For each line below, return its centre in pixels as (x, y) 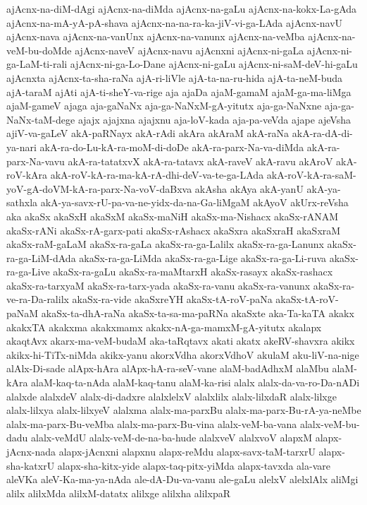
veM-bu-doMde (39, 50)
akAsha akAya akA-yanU (249, 188)
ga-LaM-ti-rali (37, 64)
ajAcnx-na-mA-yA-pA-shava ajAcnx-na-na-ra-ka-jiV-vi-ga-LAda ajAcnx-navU (175, 22)
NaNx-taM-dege (41, 119)
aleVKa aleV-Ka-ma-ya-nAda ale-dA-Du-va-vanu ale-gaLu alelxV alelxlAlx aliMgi (182, 479)
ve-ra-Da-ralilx (38, 299)
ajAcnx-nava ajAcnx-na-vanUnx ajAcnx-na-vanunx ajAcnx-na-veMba (156, 36)
